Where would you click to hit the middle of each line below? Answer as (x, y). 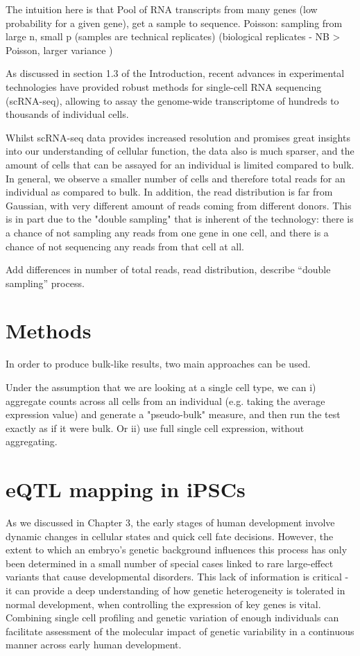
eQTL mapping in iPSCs (126, 489)
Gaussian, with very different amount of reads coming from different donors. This (179, 205)
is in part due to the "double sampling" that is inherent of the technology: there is (180, 219)
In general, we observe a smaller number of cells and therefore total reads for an (175, 178)
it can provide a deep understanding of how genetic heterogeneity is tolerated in (175, 590)
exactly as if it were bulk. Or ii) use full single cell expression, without (155, 428)
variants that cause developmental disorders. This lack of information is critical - (177, 577)
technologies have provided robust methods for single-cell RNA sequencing (164, 86)
